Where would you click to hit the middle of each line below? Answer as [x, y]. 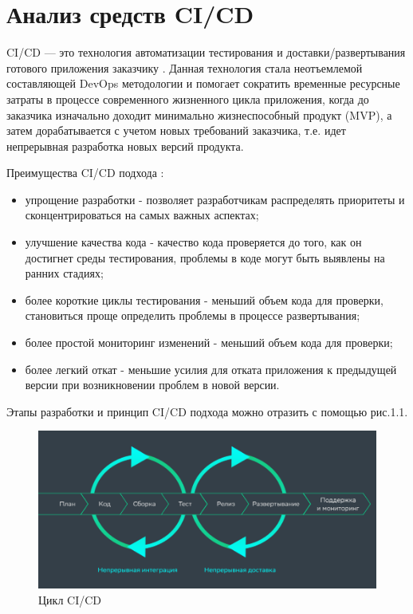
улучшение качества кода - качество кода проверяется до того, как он [193, 242]
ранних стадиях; [64, 273]
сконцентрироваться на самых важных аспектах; [142, 215]
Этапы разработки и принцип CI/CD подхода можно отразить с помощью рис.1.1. [207, 411]
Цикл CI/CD [70, 600]
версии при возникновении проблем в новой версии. [152, 385]
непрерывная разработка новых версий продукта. [125, 146]
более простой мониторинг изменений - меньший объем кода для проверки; [209, 342]
